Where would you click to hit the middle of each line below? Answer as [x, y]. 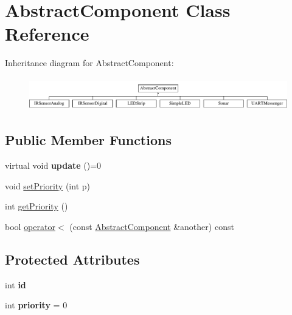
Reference [47, 34]
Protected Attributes [72, 259]
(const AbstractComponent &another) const [152, 226]
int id [16, 284]
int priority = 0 [36, 305]
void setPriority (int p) [47, 185]
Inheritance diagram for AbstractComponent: [89, 63]
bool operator [30, 226]
